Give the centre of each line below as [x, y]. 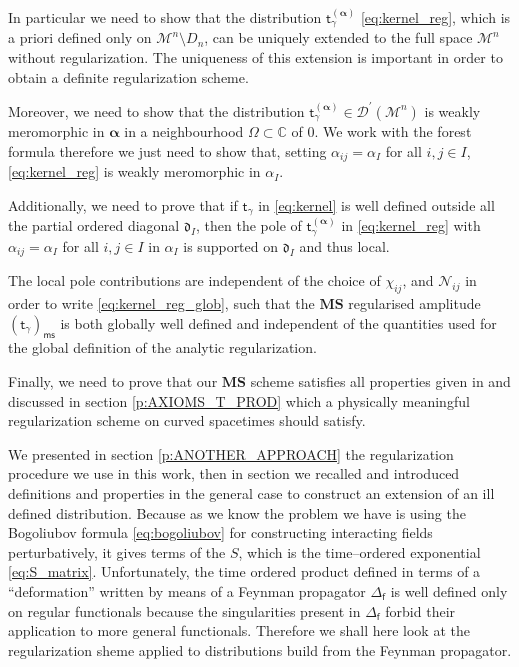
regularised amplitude [414, 302]
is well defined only [449, 590]
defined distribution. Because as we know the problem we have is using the [237, 512]
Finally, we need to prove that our [113, 380]
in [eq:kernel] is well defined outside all [376, 204]
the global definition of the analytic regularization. [162, 347]
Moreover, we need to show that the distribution [156, 110]
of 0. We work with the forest [381, 131]
